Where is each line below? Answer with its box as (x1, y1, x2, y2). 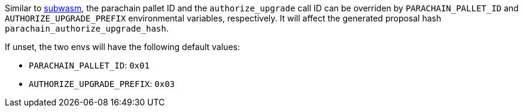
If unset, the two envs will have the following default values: (5, 42, 240, 52)
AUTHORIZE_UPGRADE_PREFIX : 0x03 (29, 79, 175, 89)
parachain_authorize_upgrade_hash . (5, 23, 169, 33)
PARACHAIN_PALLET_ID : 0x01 (29, 60, 150, 70)
